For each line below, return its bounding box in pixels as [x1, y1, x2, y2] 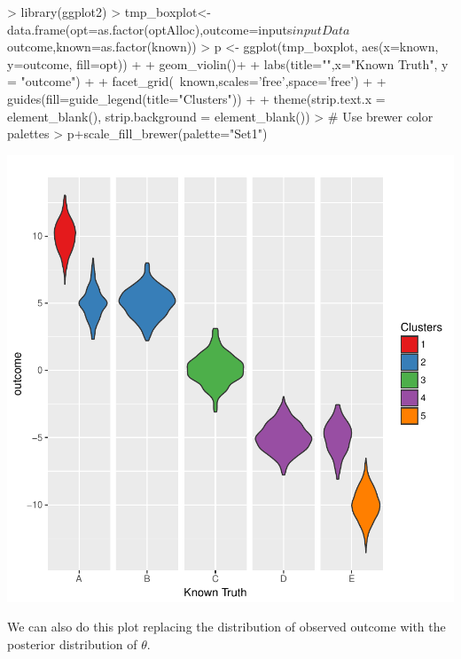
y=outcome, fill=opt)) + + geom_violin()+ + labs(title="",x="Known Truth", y [7, 54, 449, 73]
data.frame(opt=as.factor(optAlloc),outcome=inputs [7, 20, 293, 38]
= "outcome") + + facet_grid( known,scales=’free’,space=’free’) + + [7, 72, 387, 90]
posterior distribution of [7, 634, 137, 653]
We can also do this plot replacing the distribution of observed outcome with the [7, 617, 446, 636]
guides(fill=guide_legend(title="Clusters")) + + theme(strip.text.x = [7, 89, 386, 107]
